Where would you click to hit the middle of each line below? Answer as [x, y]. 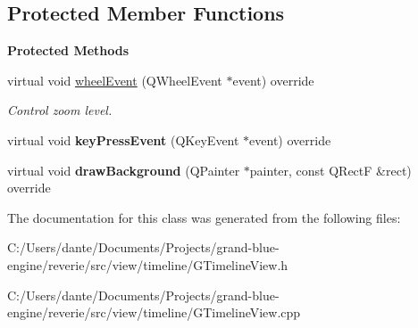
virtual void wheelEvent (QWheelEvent [115, 80]
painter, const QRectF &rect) [330, 170]
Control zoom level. [60, 110]
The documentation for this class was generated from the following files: [204, 217]
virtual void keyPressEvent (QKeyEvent [123, 139]
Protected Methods [68, 50]
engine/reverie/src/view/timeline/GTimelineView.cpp [154, 312]
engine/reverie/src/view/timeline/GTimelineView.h [148, 264]
